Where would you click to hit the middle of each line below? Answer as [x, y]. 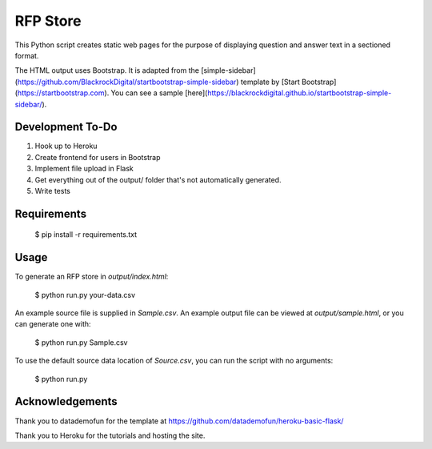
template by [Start [270, 82]
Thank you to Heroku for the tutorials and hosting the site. [110, 435]
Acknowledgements [66, 401]
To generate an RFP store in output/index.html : [92, 277]
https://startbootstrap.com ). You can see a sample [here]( [112, 93]
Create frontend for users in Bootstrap [98, 157]
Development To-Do [66, 127]
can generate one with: [53, 324]
